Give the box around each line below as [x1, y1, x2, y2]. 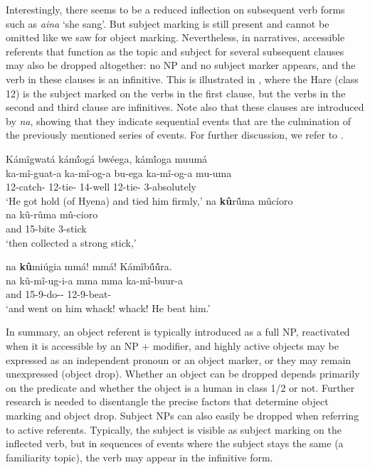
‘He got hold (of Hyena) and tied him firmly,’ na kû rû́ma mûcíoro [6, 193, 293, 208]
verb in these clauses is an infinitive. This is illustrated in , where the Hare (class [6, 71, 359, 86]
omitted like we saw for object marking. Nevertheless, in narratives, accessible [6, 30, 345, 45]
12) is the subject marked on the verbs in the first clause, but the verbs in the [6, 85, 346, 100]
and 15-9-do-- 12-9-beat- [6, 287, 112, 301]
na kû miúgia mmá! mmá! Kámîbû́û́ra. [6, 259, 172, 274]
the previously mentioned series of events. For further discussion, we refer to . [6, 127, 344, 142]
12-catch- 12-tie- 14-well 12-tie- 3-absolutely [6, 179, 196, 194]
